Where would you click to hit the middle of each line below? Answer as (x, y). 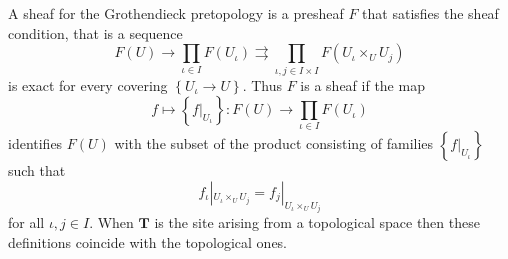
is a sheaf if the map (362, 84)
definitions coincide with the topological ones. (148, 242)
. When (111, 222)
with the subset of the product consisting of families (274, 143)
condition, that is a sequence (95, 32)
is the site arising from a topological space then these (317, 222)
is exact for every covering (88, 84)
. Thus (262, 84)
